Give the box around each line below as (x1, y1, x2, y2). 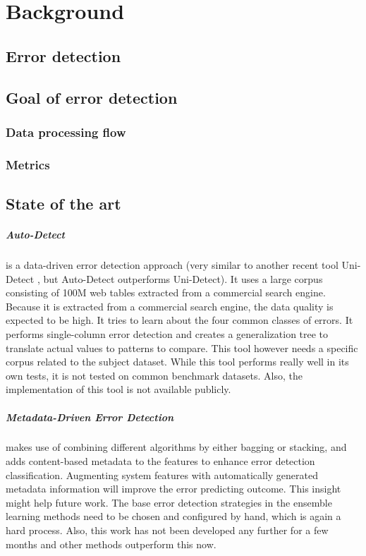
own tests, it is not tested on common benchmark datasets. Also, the (6, 368, 303, 382)
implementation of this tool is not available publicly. (6, 382, 231, 397)
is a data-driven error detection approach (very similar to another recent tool (6, 257, 338, 272)
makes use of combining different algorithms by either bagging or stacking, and (6, 440, 347, 454)
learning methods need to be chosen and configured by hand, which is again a (6, 509, 341, 524)
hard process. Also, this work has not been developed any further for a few (6, 523, 329, 538)
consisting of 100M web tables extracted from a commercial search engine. (6, 285, 326, 300)
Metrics (6, 155, 50, 173)
